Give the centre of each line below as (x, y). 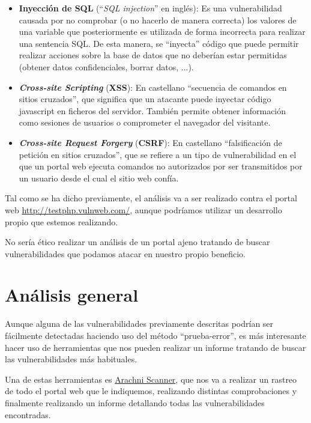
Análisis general (72, 295)
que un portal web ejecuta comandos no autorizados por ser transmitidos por (161, 166)
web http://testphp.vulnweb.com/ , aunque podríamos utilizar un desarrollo (143, 209)
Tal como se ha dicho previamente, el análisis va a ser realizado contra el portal (151, 198)
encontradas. (28, 414)
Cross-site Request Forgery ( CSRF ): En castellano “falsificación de (150, 142)
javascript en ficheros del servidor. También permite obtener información (152, 110)
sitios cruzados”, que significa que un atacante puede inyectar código (145, 99)
